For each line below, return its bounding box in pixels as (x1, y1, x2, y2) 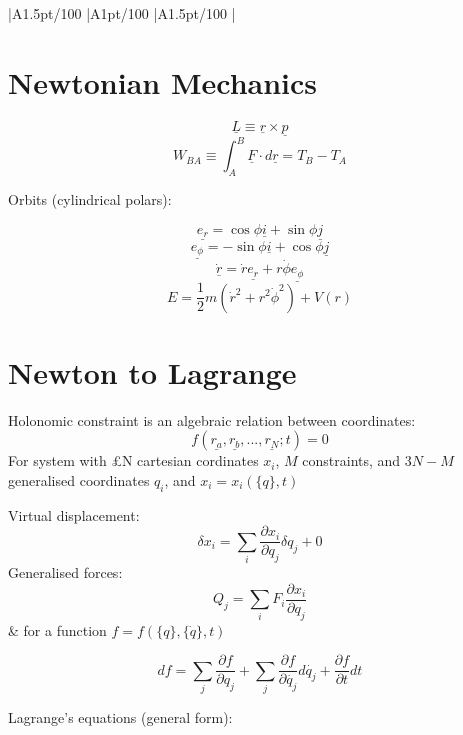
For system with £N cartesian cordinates (8, 450, 259, 471)
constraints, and (302, 450, 401, 471)
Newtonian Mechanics (8, 61, 318, 102)
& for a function (8, 619, 107, 640)
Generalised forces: (8, 562, 123, 583)
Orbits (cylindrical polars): (8, 189, 172, 210)
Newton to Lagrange (8, 351, 297, 392)
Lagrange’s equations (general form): (8, 706, 233, 727)
